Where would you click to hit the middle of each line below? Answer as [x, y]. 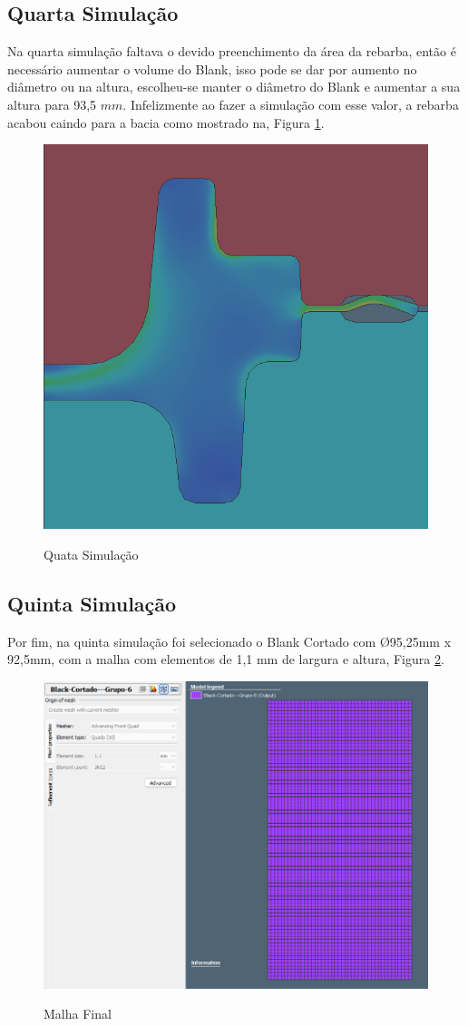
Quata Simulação [91, 554]
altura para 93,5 [52, 104]
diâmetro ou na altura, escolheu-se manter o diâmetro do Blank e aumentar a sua [234, 87]
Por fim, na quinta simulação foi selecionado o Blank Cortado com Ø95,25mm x [229, 641]
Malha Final [78, 1014]
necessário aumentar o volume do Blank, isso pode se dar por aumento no [212, 68]
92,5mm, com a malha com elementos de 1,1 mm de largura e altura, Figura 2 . [226, 659]
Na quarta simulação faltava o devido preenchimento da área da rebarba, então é [232, 51]
